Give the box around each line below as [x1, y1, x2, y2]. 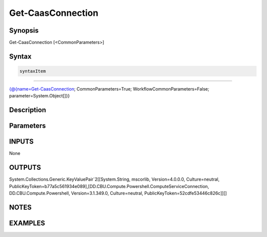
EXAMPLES [9, 219, 45, 227]
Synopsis [9, 26, 39, 35]
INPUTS [9, 138, 34, 146]
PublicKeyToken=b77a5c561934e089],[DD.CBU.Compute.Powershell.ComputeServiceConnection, [9, 183, 210, 189]
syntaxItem [19, 68, 46, 74]
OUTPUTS [9, 163, 42, 172]
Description [9, 106, 46, 114]
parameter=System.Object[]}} [9, 93, 70, 99]
